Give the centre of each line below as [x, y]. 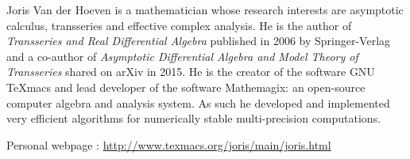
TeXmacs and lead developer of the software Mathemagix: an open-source [186, 87]
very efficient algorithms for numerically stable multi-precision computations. [194, 118]
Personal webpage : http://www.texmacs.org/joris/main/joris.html [169, 144]
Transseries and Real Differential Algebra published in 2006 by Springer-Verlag [199, 41]
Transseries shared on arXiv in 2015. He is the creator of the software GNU [191, 72]
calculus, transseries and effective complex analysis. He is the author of [179, 25]
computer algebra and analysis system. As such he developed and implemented [198, 102]
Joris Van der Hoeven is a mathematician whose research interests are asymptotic [205, 9]
